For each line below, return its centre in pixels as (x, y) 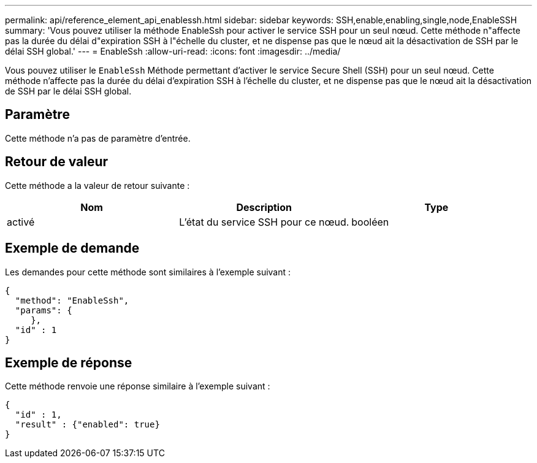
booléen (370, 222)
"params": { (44, 310)
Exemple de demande (72, 248)
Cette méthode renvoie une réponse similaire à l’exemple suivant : (138, 386)
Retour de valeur (57, 162)
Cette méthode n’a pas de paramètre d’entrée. (98, 138)
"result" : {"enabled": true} (87, 425)
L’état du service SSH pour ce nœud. (264, 222)
